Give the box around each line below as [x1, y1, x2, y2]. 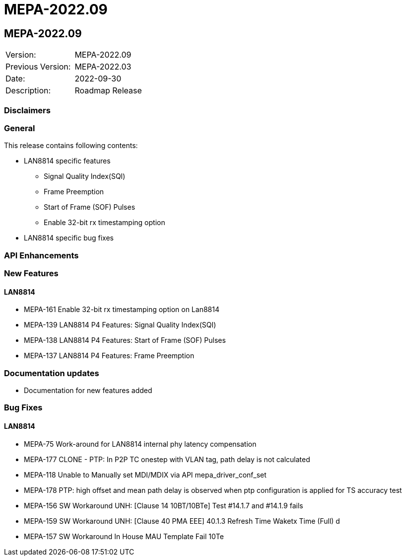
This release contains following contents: [4, 141, 138, 150]
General [4, 123, 35, 133]
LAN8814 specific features [24, 157, 111, 165]
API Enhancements [4, 250, 79, 260]
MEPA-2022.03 [74, 62, 132, 72]
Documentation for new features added [24, 386, 152, 395]
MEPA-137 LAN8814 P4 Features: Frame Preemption [24, 351, 195, 360]
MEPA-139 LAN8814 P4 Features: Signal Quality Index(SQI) [24, 320, 216, 329]
